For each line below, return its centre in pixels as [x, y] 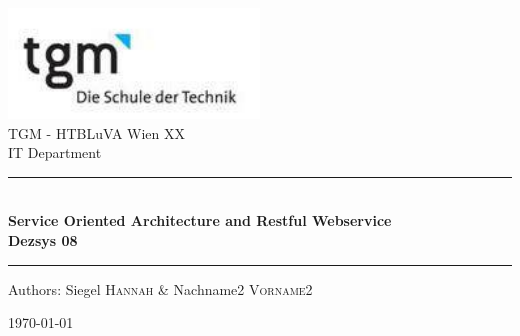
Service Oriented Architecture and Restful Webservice [200, 220]
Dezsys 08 [43, 239]
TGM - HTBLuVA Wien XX [97, 132]
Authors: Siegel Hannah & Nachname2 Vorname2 [160, 288]
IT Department [55, 152]
